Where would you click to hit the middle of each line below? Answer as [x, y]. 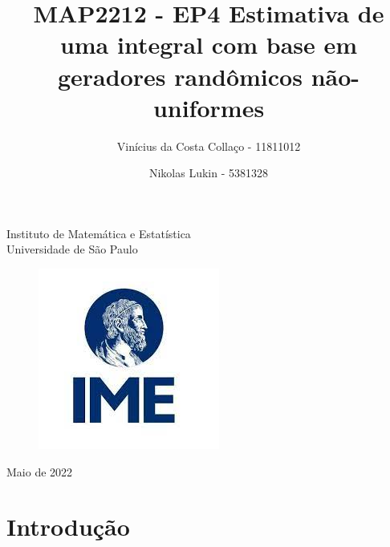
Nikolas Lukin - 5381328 [209, 173]
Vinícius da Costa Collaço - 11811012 [209, 146]
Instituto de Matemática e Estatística [99, 233]
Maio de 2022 [40, 471]
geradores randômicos [180, 76]
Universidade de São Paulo [72, 249]
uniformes [209, 107]
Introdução [68, 527]
